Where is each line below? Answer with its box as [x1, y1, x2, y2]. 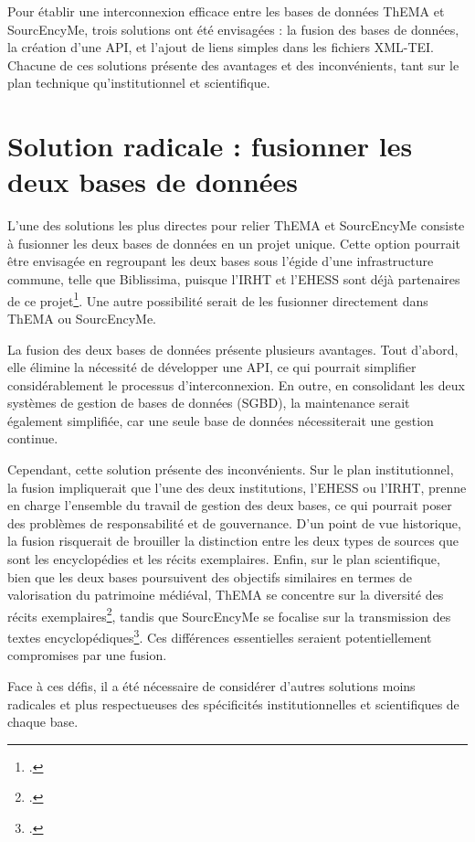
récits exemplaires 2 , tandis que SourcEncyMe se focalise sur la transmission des [7, 603, 451, 625]
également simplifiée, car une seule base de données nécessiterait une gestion [7, 410, 434, 430]
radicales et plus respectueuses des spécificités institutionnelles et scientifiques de [7, 694, 459, 713]
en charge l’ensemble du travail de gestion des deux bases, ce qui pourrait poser [7, 496, 452, 515]
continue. [7, 429, 58, 448]
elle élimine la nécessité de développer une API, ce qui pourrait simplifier [7, 357, 417, 377]
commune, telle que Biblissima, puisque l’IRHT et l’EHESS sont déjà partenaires [7, 270, 460, 289]
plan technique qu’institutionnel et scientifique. [7, 73, 270, 92]
